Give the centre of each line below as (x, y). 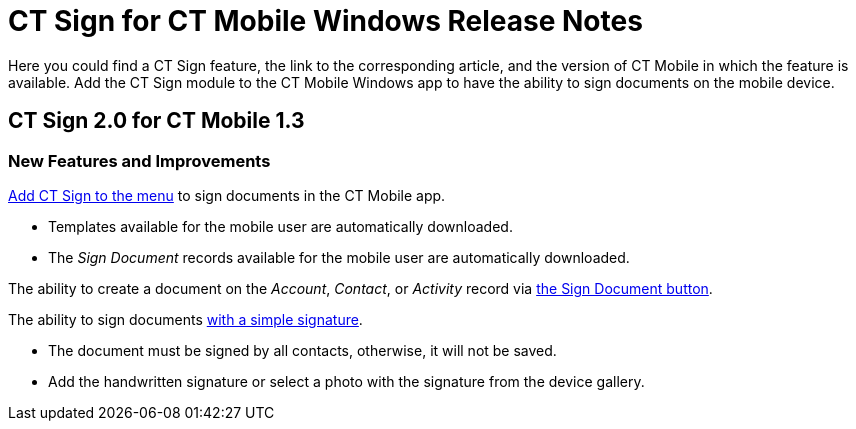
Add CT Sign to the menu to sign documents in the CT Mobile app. (227, 195)
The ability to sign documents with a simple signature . (185, 319)
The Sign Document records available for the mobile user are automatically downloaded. (339, 257)
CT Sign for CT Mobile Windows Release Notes (325, 21)
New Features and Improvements (139, 160)
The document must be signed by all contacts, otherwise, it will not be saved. (302, 350)
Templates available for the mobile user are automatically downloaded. (280, 226)
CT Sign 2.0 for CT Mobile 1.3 (156, 121)
